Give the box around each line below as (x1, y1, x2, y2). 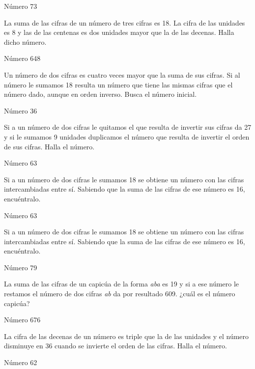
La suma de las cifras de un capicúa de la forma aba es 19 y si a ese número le (4, 279, 239, 289)
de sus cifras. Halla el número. (4, 141, 95, 151)
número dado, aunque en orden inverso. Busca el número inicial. (4, 89, 197, 99)
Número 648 (4, 53, 41, 63)
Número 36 (4, 105, 37, 115)
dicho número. (4, 36, 47, 47)
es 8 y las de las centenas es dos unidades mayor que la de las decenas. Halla (4, 27, 234, 37)
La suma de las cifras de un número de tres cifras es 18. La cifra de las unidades (4, 17, 245, 28)
